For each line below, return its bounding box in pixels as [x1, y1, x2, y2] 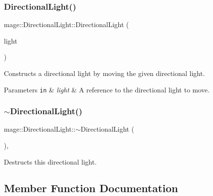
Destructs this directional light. [4, 156, 97, 166]
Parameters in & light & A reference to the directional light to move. [4, 84, 210, 94]
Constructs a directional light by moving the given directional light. [4, 68, 205, 78]
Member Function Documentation [4, 180, 179, 195]
